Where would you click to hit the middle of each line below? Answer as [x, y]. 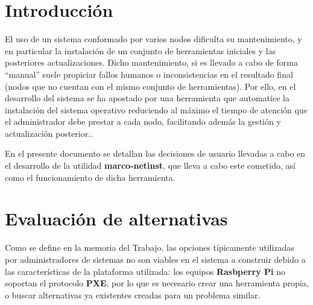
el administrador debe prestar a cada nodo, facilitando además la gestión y [143, 121]
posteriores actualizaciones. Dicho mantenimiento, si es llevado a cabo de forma [151, 62]
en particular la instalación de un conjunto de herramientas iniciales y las [141, 50]
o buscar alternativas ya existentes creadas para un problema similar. [133, 294]
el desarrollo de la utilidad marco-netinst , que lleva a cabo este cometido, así [150, 165]
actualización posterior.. [49, 133]
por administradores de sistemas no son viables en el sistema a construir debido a [155, 259]
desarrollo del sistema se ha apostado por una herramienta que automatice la [147, 98]
